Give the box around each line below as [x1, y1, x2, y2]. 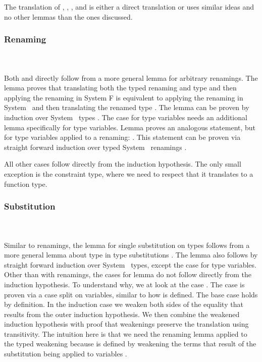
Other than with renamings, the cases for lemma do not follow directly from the [4, 269, 252, 280]
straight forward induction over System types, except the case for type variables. [4, 259, 256, 270]
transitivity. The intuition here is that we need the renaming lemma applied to [4, 328, 247, 339]
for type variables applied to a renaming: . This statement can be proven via [4, 132, 241, 142]
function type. [4, 178, 47, 189]
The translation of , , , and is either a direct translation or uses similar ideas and [4, 2, 254, 12]
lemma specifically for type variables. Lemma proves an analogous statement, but [4, 122, 256, 132]
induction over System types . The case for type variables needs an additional [4, 112, 247, 122]
